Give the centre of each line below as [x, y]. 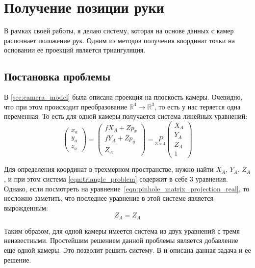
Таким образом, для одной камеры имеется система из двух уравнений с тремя [122, 230]
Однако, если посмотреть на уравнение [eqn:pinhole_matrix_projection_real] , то [127, 188]
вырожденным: [26, 207]
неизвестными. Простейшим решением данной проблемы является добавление [121, 240]
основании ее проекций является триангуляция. [75, 50]
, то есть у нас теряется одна [197, 106]
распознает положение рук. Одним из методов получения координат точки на [119, 40]
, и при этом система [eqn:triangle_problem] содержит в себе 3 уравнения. [116, 179]
